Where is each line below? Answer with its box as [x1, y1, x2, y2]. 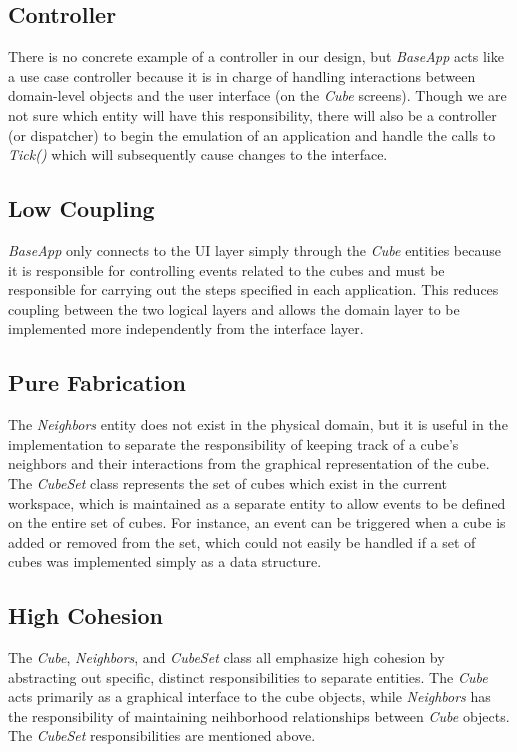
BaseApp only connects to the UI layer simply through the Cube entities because [8, 239, 501, 260]
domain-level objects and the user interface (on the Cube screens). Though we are [8, 85, 507, 106]
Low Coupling [8, 193, 155, 224]
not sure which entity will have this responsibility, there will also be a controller [8, 104, 497, 125]
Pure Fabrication [8, 367, 187, 398]
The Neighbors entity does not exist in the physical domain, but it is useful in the [8, 414, 508, 435]
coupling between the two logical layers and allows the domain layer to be [8, 298, 460, 319]
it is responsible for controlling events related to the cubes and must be [8, 259, 445, 280]
